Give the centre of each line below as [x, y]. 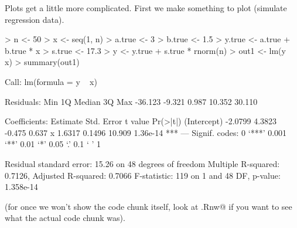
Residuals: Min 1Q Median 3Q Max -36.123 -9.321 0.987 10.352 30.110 [131, 101]
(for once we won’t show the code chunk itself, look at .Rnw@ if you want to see [148, 206]
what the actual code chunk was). [65, 218]
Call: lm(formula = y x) [51, 81]
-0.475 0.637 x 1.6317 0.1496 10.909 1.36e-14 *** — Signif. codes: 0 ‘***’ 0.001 [146, 132]
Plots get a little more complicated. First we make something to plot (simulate [146, 8]
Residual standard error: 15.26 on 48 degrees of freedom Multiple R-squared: [142, 163]
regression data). [35, 19]
